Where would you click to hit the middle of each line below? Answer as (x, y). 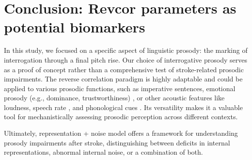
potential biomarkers (75, 27)
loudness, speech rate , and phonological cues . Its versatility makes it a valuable (123, 107)
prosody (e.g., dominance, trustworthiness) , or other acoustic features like (114, 98)
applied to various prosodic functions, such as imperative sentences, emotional (120, 88)
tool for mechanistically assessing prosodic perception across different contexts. (121, 117)
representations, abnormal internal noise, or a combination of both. (103, 152)
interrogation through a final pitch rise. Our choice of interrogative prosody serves (126, 59)
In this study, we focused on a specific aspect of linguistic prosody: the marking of (126, 50)
